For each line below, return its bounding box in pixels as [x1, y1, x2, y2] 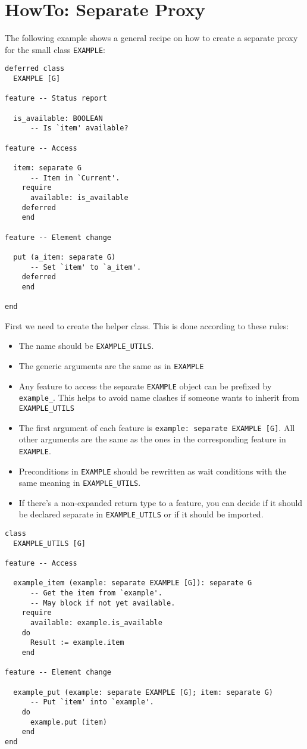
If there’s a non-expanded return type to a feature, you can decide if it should [18, 496, 303, 508]
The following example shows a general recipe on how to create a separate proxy [5, 32, 298, 44]
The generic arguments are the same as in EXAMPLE [18, 360, 204, 372]
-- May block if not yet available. [30, 598, 176, 607]
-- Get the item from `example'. [30, 589, 162, 598]
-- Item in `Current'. [30, 173, 120, 182]
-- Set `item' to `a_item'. [30, 263, 142, 271]
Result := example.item [30, 638, 124, 647]
